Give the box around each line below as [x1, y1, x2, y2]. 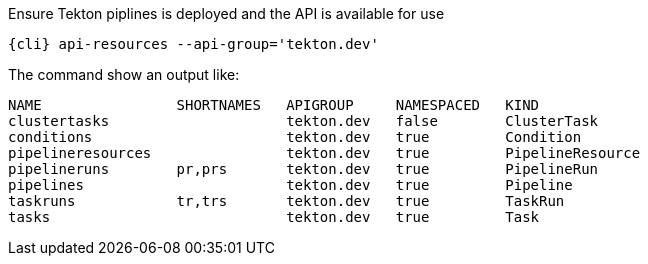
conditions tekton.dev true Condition [8, 129, 582, 145]
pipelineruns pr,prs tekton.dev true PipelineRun [8, 161, 599, 177]
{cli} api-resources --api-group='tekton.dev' [8, 36, 379, 52]
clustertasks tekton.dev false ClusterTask [8, 113, 599, 129]
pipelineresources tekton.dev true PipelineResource [8, 145, 641, 161]
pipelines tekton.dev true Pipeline [8, 177, 573, 193]
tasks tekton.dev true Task [8, 209, 540, 225]
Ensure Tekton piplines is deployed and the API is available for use [8, 5, 445, 22]
